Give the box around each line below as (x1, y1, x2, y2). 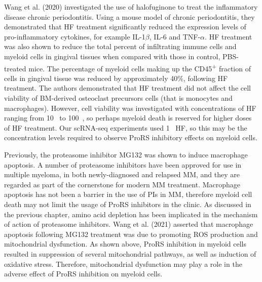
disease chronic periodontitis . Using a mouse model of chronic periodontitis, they (4, 11, 255, 22)
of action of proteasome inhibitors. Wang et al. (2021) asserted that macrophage (4, 219, 253, 229)
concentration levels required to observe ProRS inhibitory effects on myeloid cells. (4, 132, 257, 143)
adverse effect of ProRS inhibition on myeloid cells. (4, 268, 163, 279)
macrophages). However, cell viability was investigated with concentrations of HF (4, 102, 256, 113)
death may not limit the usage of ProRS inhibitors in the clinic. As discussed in (4, 198, 251, 209)
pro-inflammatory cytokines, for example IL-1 (4, 31, 145, 42)
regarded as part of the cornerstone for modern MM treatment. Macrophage (4, 179, 241, 189)
